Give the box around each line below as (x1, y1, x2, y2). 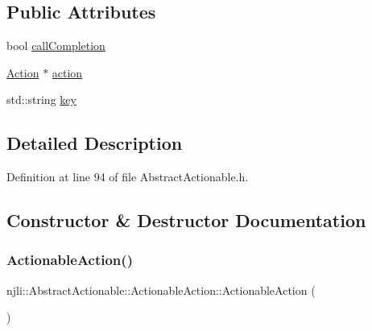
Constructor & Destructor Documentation (6, 208, 366, 233)
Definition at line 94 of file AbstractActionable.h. (6, 168, 249, 185)
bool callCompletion (6, 37, 105, 54)
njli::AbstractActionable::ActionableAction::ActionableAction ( (6, 281, 316, 298)
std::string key (6, 91, 76, 108)
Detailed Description (6, 130, 183, 155)
